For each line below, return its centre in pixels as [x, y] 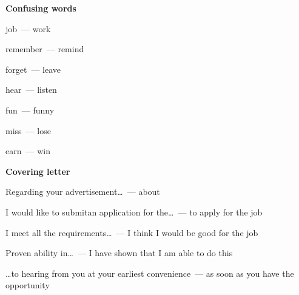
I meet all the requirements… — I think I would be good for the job [132, 232]
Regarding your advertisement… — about [83, 192]
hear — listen [31, 90]
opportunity [28, 285]
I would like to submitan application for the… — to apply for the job [134, 212]
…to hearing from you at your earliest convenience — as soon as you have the [150, 273]
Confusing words [41, 8]
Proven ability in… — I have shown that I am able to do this [119, 253]
